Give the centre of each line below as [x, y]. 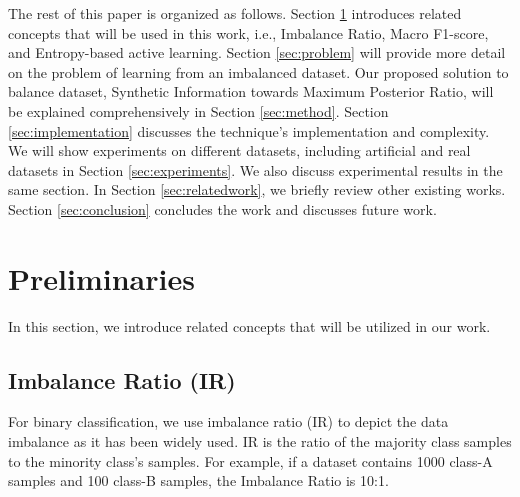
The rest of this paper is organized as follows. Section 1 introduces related [235, 13]
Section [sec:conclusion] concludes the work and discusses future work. [222, 208]
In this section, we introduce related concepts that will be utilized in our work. [249, 325]
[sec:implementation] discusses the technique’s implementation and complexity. [249, 130]
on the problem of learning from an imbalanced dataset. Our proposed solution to [258, 71]
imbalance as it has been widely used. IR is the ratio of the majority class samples [260, 441]
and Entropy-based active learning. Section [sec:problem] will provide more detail [257, 52]
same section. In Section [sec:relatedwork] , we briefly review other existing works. [257, 189]
